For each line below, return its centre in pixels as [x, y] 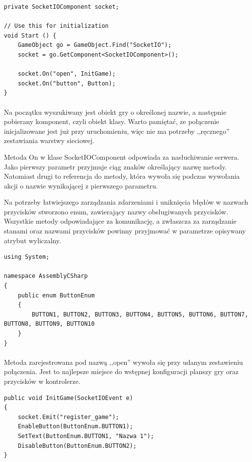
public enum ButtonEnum [56, 295]
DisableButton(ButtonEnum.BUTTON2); [77, 446]
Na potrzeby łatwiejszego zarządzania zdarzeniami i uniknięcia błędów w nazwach [126, 202]
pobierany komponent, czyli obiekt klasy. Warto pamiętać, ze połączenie [112, 121]
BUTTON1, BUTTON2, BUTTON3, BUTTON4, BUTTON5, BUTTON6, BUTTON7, [140, 314]
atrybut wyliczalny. [33, 240]
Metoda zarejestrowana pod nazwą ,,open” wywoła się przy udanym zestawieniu [124, 362]
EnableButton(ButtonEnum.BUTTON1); [75, 427]
